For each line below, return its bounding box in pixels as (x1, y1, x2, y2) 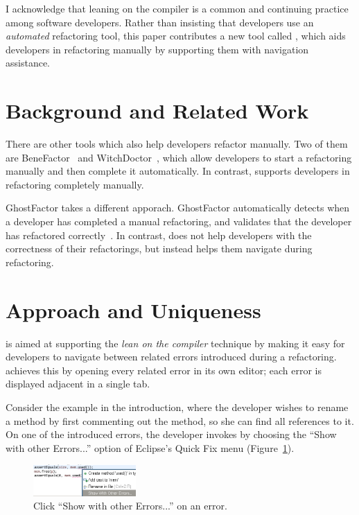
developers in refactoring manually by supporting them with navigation (6, 42, 309, 56)
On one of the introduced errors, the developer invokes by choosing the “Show (6, 427, 337, 442)
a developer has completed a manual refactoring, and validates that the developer (6, 214, 352, 229)
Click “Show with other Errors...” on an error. (33, 498, 227, 513)
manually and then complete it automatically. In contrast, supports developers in (6, 164, 350, 178)
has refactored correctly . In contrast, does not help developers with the (6, 227, 312, 242)
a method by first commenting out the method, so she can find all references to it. (6, 413, 354, 428)
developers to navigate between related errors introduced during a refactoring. (6, 349, 337, 364)
